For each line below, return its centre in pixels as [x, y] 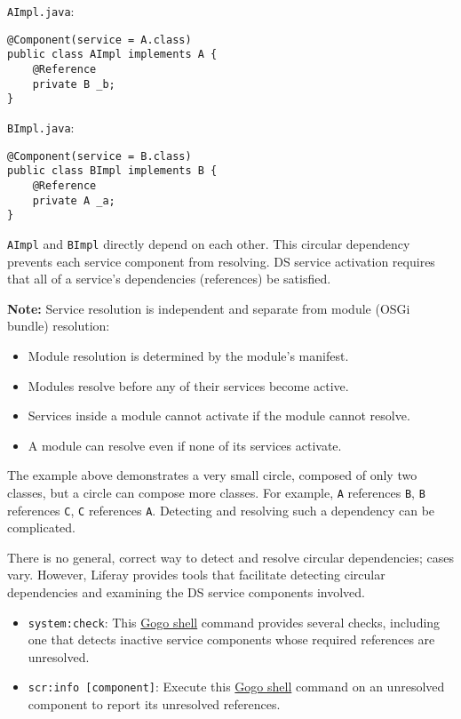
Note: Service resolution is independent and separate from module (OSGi [209, 308]
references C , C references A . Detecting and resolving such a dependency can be [221, 510]
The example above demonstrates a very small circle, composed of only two [212, 475]
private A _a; [74, 200]
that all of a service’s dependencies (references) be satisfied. [169, 279]
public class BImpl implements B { [112, 171]
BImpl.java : [41, 127]
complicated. [41, 527]
